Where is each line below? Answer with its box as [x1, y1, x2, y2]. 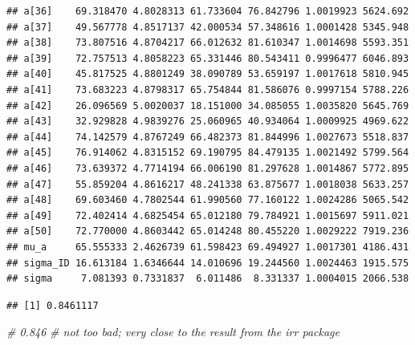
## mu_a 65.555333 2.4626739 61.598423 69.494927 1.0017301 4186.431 [6, 241, 409, 253]
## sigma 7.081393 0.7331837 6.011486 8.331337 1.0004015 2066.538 [6, 273, 409, 285]
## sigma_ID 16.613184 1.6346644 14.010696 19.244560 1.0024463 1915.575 [6, 257, 409, 269]
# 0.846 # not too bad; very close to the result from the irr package [6, 323, 340, 340]
